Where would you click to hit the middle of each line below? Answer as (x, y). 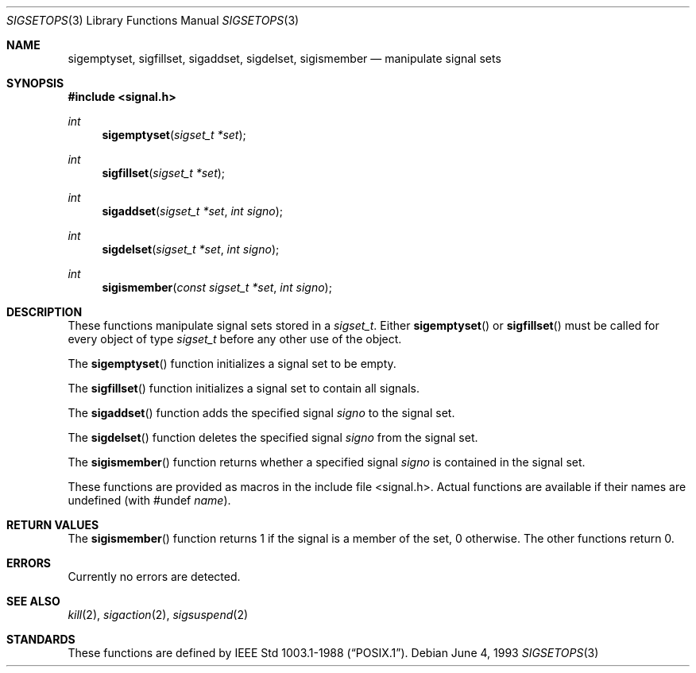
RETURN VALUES (53, 525)
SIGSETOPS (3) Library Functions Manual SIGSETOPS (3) (153, 20)
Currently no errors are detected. (154, 576)
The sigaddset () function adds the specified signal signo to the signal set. (261, 413)
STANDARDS (41, 639)
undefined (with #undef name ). (149, 500)
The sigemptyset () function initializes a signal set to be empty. (232, 364)
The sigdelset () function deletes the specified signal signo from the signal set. (273, 437)
